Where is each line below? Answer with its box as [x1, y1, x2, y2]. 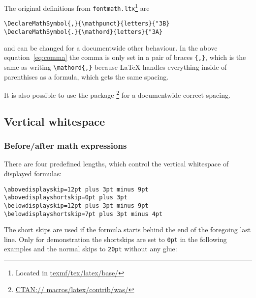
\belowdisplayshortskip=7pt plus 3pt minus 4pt [4, 210, 163, 217]
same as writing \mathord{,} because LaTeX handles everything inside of [4, 61, 227, 72]
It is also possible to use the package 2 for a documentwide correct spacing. [4, 88, 230, 100]
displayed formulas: [4, 168, 62, 178]
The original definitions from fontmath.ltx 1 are [4, 1, 150, 13]
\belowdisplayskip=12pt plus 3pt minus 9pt [4, 202, 149, 209]
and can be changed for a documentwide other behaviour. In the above [4, 42, 218, 53]
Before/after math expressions [4, 139, 127, 152]
